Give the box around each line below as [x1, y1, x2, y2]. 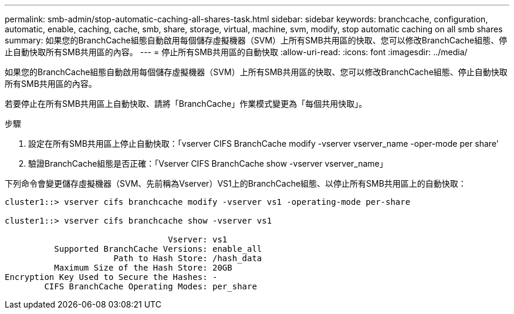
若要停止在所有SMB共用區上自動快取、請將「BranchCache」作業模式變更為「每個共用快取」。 [5, 99, 367, 109]
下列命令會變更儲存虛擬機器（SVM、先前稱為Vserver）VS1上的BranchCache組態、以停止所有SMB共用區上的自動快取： [5, 178, 466, 188]
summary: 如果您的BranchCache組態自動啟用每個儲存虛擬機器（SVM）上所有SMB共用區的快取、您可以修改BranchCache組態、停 [5, 35, 508, 45]
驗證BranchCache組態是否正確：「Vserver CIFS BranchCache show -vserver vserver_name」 [28, 158, 388, 168]
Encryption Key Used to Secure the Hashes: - [5, 272, 218, 282]
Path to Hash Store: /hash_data [113, 254, 262, 263]
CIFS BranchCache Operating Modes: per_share [44, 282, 257, 291]
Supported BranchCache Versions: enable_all [54, 244, 262, 254]
